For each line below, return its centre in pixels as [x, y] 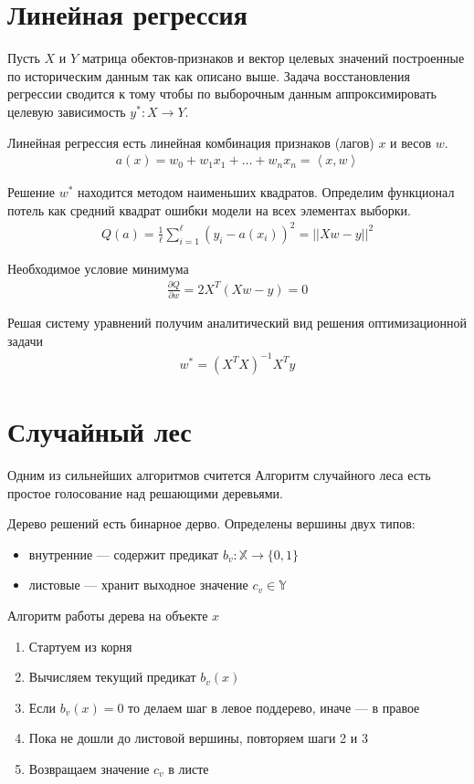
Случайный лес [100, 431]
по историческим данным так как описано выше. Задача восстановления [209, 75]
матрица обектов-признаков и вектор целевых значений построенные [273, 58]
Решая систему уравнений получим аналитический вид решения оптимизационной [237, 323]
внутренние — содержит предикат [124, 554]
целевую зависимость [67, 111]
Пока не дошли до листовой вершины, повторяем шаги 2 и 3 [198, 738]
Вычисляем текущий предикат [112, 677]
